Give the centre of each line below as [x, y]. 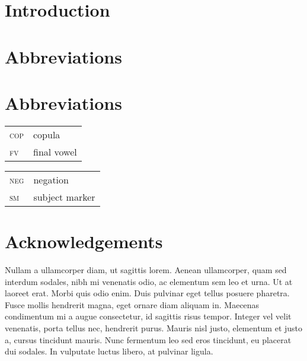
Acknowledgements [84, 241]
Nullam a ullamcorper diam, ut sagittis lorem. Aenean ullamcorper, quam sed [146, 270]
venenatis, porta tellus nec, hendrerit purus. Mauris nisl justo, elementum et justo [154, 327]
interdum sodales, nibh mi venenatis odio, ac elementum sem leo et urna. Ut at [149, 281]
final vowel [55, 151]
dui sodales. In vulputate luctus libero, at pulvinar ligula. [109, 351]
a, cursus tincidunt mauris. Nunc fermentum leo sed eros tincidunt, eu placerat [148, 339]
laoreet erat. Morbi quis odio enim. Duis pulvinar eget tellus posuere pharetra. [147, 293]
